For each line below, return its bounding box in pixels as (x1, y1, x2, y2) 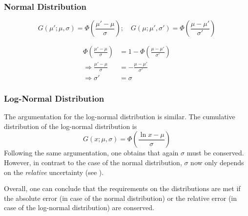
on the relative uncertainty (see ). (4, 167, 104, 177)
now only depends (190, 157, 244, 167)
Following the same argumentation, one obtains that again (4, 148, 179, 158)
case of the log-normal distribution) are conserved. (4, 202, 154, 213)
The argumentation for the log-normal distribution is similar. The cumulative (4, 111, 235, 122)
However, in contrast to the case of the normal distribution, (4, 157, 182, 167)
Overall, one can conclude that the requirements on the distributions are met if (4, 183, 241, 194)
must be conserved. (186, 148, 244, 158)
